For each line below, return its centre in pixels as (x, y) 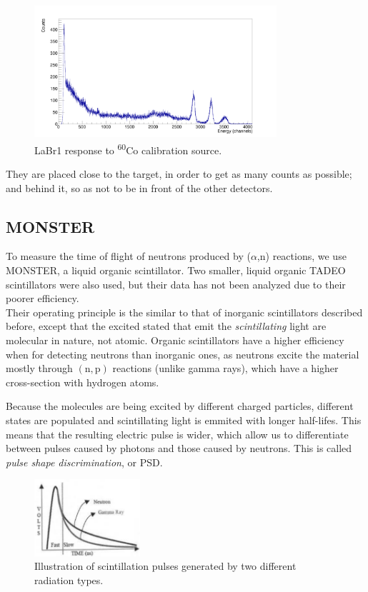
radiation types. (69, 580)
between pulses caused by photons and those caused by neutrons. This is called (179, 448)
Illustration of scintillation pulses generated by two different (165, 566)
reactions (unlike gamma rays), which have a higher (225, 368)
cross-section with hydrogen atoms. (83, 382)
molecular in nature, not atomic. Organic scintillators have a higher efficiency (175, 340)
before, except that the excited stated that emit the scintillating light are (166, 326)
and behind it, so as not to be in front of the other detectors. (139, 187)
